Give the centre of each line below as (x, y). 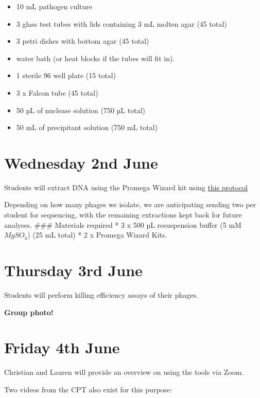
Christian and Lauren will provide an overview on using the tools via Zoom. (124, 372)
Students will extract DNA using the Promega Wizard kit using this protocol (126, 187)
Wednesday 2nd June (81, 162)
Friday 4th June (62, 347)
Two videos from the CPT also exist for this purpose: (88, 389)
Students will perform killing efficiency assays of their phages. (101, 294)
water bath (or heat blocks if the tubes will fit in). (96, 58)
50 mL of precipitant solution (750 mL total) (87, 127)
